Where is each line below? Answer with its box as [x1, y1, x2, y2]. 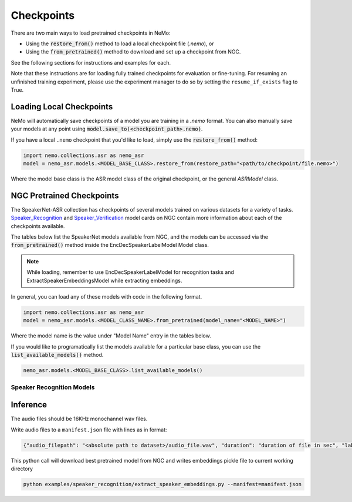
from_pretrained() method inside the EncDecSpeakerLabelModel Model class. [11, 242, 209, 249]
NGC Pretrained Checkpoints [11, 190, 119, 200]
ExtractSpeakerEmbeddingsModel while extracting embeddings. [26, 277, 182, 284]
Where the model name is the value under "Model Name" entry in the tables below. [11, 332, 211, 339]
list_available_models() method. [11, 352, 104, 359]
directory [11, 465, 33, 472]
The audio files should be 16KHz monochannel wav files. [11, 415, 148, 423]
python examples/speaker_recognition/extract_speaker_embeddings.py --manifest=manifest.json [23, 481, 302, 487]
